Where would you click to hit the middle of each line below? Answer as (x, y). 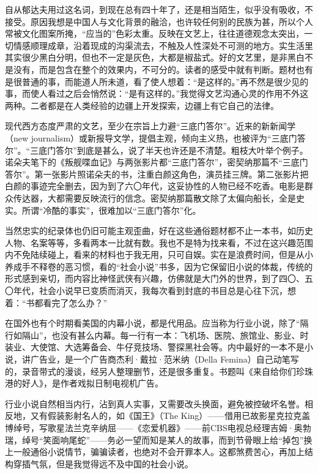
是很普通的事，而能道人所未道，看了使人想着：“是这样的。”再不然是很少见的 (157, 81)
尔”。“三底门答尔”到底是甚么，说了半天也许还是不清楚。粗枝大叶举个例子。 (157, 150)
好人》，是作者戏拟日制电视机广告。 (92, 383)
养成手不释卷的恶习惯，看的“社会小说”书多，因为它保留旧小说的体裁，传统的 (159, 266)
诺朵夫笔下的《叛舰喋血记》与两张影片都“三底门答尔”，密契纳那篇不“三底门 (157, 162)
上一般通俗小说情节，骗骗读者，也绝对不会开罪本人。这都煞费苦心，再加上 (155, 452)
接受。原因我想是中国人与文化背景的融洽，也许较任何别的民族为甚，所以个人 (159, 21)
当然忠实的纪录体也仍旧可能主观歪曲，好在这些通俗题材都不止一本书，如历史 (159, 231)
